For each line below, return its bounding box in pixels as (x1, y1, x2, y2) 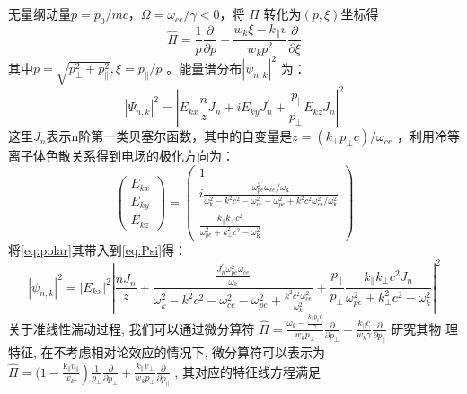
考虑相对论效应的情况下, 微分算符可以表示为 (66, 342, 326, 361)
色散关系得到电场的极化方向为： (45, 146, 234, 165)
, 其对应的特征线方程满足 (174, 362, 321, 381)
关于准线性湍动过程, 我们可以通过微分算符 (8, 319, 255, 337)
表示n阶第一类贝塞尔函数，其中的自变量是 (46, 127, 293, 145)
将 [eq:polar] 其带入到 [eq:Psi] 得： (8, 241, 188, 259)
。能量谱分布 (166, 58, 242, 77)
